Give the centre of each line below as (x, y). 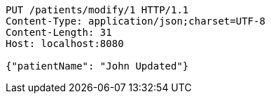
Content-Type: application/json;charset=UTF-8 (135, 21)
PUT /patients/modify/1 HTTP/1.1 (97, 10)
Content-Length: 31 (59, 32)
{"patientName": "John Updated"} (97, 66)
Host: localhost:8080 (65, 44)
